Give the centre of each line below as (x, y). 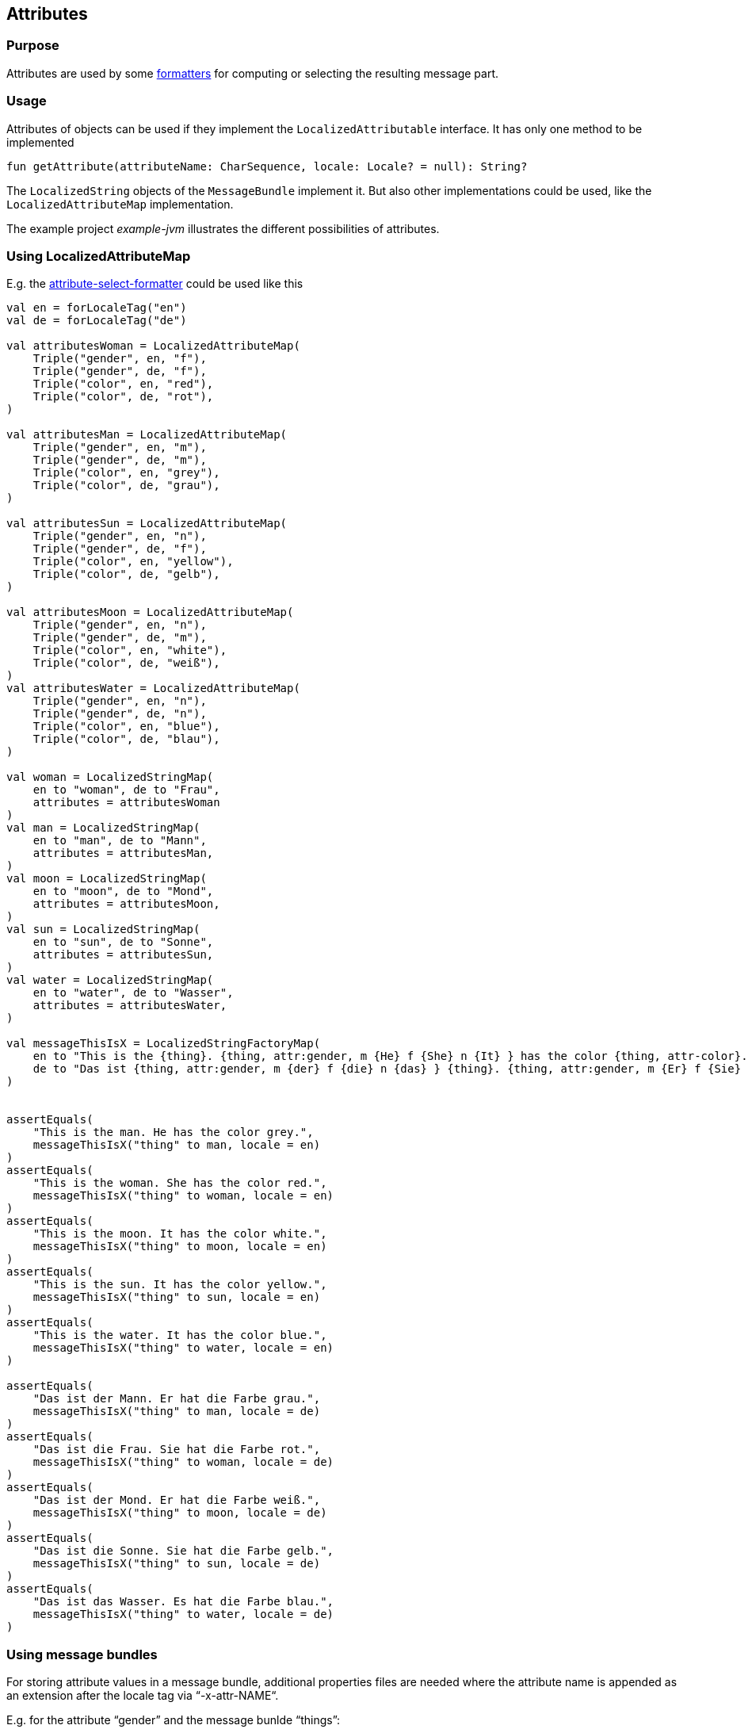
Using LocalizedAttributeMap (99, 256)
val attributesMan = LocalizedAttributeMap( (147, 435)
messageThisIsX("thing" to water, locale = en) (183, 1348)
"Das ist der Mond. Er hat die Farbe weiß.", (177, 1500)
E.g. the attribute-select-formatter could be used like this (155, 284)
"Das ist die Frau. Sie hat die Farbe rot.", (177, 1450)
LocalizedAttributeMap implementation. (120, 204)
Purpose (33, 46)
